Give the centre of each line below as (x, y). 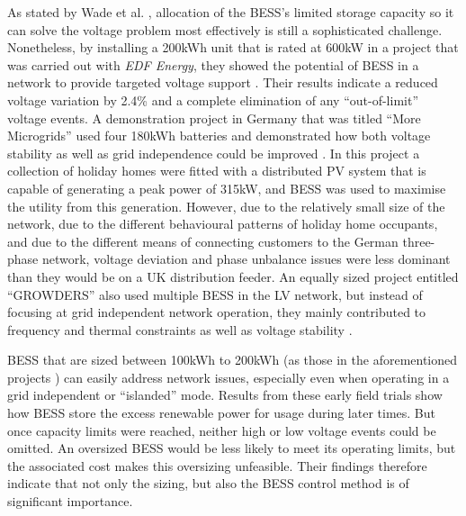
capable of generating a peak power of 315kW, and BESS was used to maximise (227, 188)
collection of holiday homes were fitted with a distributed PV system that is (217, 171)
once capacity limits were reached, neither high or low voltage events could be (222, 430)
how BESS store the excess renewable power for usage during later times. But (221, 413)
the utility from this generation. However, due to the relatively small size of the (226, 206)
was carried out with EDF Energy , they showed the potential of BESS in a (213, 64)
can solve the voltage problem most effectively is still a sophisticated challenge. (225, 29)
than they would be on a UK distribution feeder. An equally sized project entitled (233, 276)
